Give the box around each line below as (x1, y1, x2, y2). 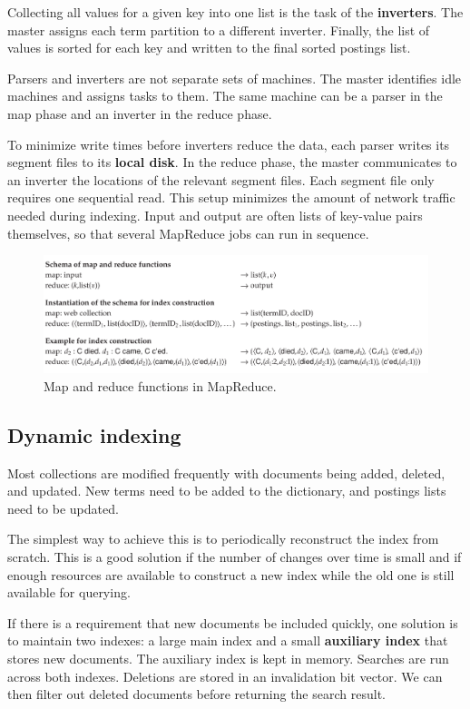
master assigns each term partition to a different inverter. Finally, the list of (7, 20, 430, 39)
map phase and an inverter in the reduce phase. (7, 103, 272, 123)
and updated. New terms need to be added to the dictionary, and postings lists (7, 481, 446, 500)
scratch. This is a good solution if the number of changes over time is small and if (7, 547, 462, 566)
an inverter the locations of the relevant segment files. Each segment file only (7, 170, 435, 189)
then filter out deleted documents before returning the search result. (7, 684, 386, 704)
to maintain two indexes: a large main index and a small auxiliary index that (7, 631, 448, 650)
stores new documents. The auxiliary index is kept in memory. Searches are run (7, 649, 449, 667)
